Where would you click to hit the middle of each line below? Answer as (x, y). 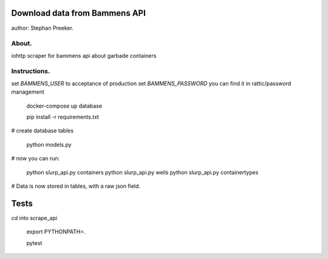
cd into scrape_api (34, 218)
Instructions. (31, 71)
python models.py (49, 144)
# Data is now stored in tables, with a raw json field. (76, 186)
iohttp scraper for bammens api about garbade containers (84, 55)
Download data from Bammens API (78, 13)
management (28, 92)
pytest (34, 243)
